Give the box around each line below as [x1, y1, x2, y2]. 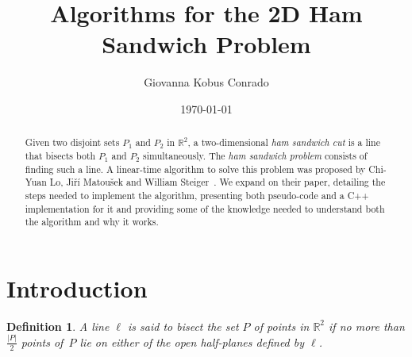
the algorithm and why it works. [25, 215, 159, 228]
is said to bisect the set [128, 317, 239, 334]
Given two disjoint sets [25, 136, 120, 149]
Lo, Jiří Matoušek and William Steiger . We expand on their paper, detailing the [49, 175, 386, 189]
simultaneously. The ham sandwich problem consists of [143, 148, 368, 162]
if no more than [329, 317, 405, 334]
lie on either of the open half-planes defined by [79, 333, 305, 350]
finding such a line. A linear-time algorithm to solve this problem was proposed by [25, 162, 366, 175]
